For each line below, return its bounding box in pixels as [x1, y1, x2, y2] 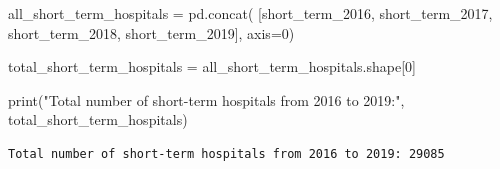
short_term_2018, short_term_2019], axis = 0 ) [8, 22, 295, 43]
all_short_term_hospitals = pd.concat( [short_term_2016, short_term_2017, [8, 3, 493, 23]
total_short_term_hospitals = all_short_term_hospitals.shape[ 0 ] [8, 56, 416, 77]
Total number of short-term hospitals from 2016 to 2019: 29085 [8, 146, 445, 161]
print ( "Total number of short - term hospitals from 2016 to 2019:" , [8, 89, 405, 110]
